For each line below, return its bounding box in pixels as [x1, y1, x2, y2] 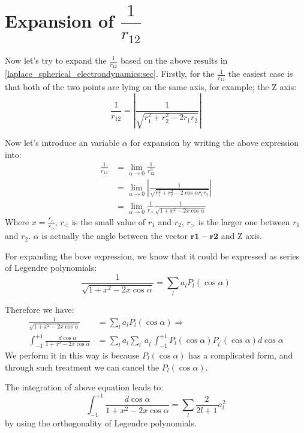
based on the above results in [120, 54, 228, 66]
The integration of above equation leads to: [5, 381, 164, 393]
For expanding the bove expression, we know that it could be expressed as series [5, 249, 300, 262]
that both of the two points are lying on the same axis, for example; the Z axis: [5, 80, 297, 93]
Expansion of [5, 8, 114, 33]
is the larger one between [198, 215, 290, 228]
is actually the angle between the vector [41, 229, 188, 242]
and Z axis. [221, 229, 262, 242]
